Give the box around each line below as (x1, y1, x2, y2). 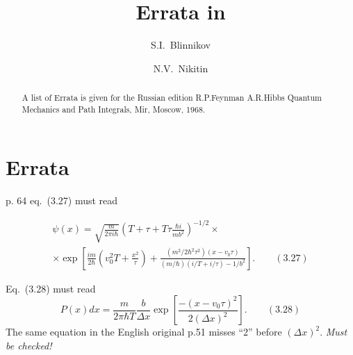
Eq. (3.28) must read (6, 281, 96, 295)
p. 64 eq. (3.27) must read (6, 193, 118, 208)
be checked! (6, 338, 52, 352)
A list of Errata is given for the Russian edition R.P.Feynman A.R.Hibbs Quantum (22, 92, 322, 104)
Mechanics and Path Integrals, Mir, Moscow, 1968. (22, 103, 206, 115)
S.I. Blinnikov (151, 38, 211, 52)
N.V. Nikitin (153, 60, 208, 75)
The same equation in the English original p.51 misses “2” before (6, 324, 282, 339)
